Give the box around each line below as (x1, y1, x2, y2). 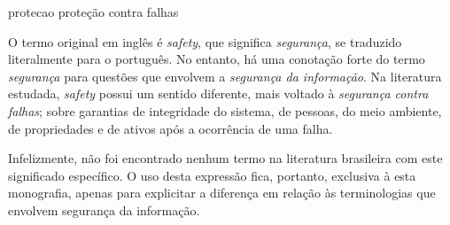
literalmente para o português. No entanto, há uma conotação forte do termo (8, 50, 425, 68)
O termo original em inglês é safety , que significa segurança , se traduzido (8, 32, 402, 50)
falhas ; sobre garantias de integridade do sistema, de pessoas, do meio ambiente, (8, 101, 442, 120)
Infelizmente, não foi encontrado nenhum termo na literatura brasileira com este (8, 149, 443, 167)
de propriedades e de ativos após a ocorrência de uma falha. (8, 119, 333, 137)
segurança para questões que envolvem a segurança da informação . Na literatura (8, 66, 442, 85)
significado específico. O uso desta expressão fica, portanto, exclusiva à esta (8, 166, 416, 184)
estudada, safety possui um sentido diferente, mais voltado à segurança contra (8, 84, 429, 103)
